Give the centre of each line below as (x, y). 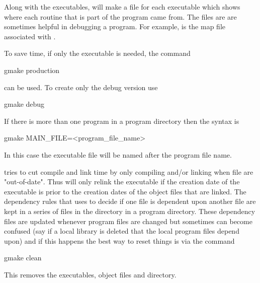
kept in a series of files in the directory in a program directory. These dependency (130, 211)
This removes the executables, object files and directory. (90, 274)
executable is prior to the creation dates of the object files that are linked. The (125, 191)
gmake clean (23, 258)
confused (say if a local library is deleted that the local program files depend (122, 231)
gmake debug (24, 104)
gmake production (32, 70)
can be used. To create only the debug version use (81, 87)
